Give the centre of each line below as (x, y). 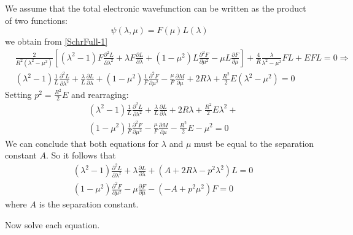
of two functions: (36, 20)
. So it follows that (81, 155)
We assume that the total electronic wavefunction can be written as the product (156, 8)
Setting (18, 94)
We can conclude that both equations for (82, 143)
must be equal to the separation (254, 143)
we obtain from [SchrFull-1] (56, 41)
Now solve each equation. (52, 225)
